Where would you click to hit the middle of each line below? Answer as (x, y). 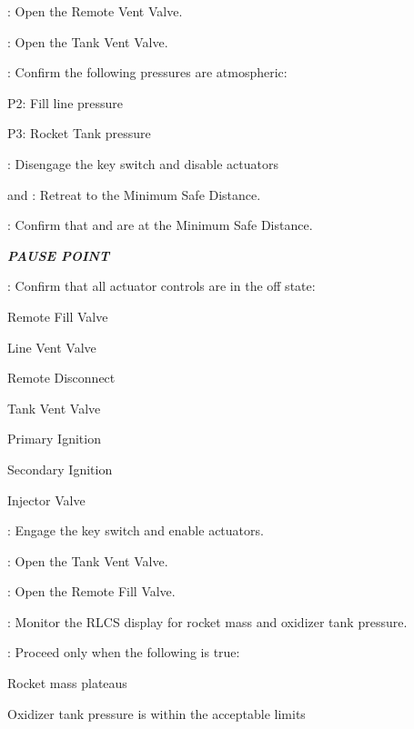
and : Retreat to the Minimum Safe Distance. (134, 194)
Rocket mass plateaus (67, 683)
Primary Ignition (54, 439)
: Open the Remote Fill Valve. (91, 591)
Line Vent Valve (52, 347)
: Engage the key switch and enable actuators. (136, 530)
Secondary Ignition (60, 469)
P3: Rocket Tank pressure (79, 133)
